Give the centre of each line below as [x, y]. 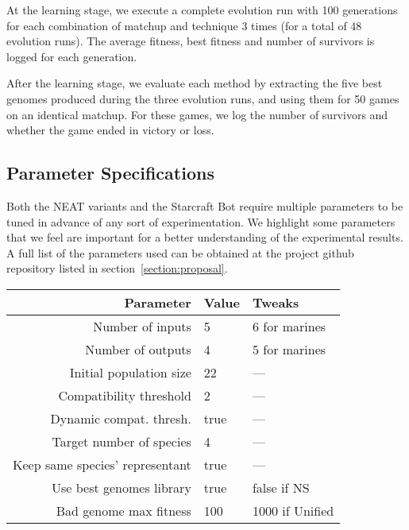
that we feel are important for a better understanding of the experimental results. [205, 237]
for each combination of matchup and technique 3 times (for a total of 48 [184, 25]
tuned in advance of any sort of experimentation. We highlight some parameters [201, 221]
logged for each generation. [72, 56]
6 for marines [289, 326]
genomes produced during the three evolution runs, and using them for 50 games [203, 98]
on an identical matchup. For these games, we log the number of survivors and [197, 114]
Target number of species [122, 441]
